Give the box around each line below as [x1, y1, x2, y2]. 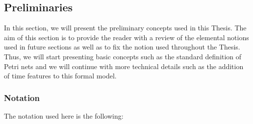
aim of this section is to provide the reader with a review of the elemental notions [4, 32, 249, 42]
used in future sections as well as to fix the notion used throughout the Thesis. [4, 42, 240, 52]
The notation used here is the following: [4, 110, 124, 121]
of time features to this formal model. [4, 71, 117, 81]
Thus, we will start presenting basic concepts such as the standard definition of [4, 51, 242, 61]
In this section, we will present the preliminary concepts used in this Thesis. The [4, 23, 247, 33]
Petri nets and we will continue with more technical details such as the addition [4, 61, 244, 71]
